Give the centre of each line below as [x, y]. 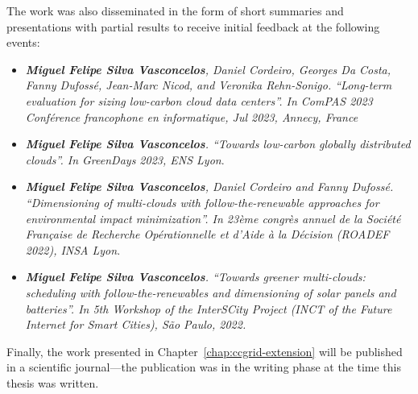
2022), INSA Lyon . [73, 249]
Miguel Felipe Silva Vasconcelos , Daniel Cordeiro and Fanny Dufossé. [209, 187]
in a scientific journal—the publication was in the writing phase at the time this [204, 367]
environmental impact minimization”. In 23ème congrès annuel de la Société [213, 218]
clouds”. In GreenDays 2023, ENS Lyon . [125, 159]
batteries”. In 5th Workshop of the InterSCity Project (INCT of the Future [209, 308]
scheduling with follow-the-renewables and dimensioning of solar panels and [211, 292]
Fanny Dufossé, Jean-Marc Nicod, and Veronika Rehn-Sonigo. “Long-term [209, 85]
